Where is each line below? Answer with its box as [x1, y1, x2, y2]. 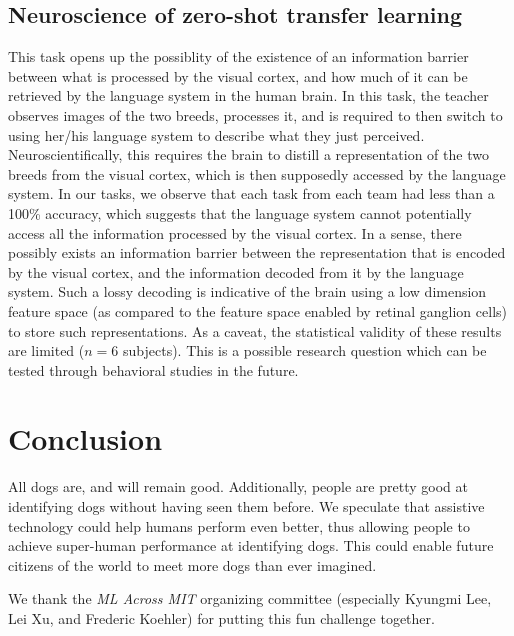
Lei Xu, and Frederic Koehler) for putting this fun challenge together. [8, 607, 435, 628]
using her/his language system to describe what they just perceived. [8, 124, 425, 145]
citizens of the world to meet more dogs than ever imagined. [8, 554, 377, 575]
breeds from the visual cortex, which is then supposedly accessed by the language [8, 163, 506, 184]
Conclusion [8, 418, 163, 459]
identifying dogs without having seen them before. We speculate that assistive [8, 496, 485, 517]
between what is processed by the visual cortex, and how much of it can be [8, 65, 468, 86]
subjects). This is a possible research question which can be [122, 340, 487, 361]
